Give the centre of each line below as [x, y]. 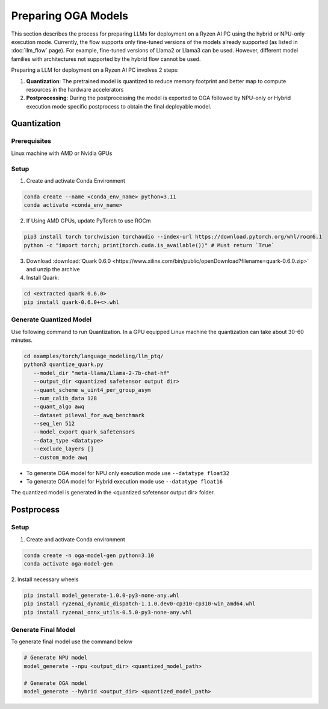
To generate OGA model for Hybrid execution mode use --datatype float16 [124, 482]
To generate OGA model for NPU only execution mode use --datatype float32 [128, 473]
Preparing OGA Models [70, 16]
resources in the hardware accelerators [75, 89]
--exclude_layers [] [64, 449]
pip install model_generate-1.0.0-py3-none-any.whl [102, 595]
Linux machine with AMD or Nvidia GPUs [62, 153]
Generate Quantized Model [51, 320]
